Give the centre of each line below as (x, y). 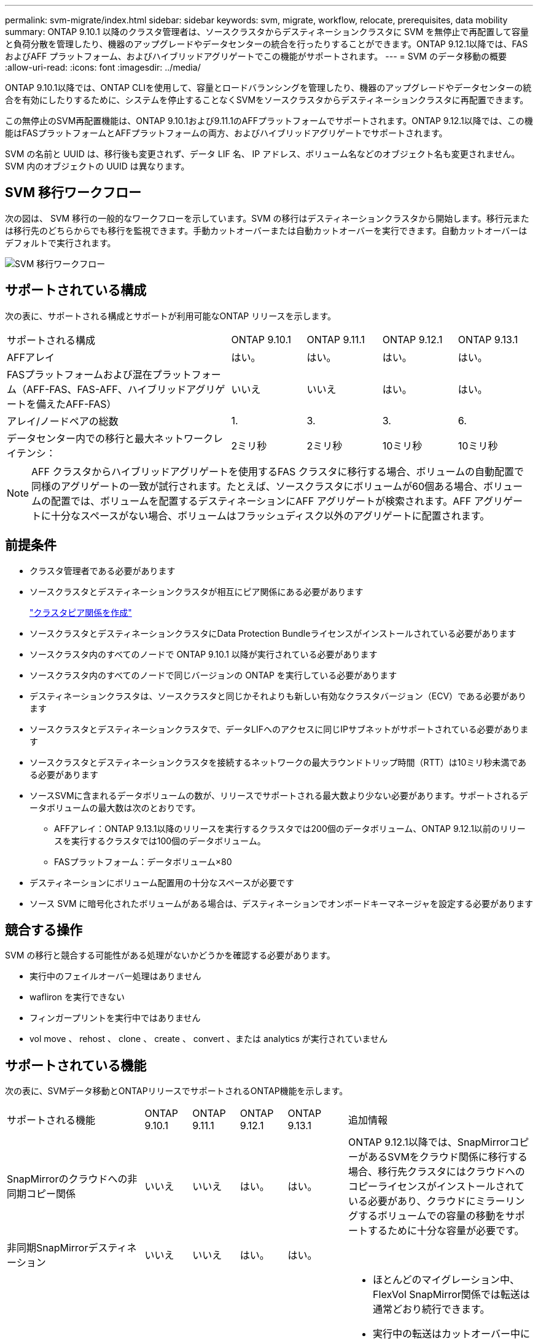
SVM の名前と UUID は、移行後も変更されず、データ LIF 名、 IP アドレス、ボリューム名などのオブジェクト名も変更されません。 (263, 154)
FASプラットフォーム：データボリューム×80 (143, 861)
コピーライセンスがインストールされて (436, 1187)
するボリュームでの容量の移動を (432, 1216)
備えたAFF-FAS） (76, 404)
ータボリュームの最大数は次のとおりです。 (115, 807)
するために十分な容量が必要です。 (446, 1231)
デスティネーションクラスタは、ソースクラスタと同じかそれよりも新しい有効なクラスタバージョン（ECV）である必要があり (278, 696)
